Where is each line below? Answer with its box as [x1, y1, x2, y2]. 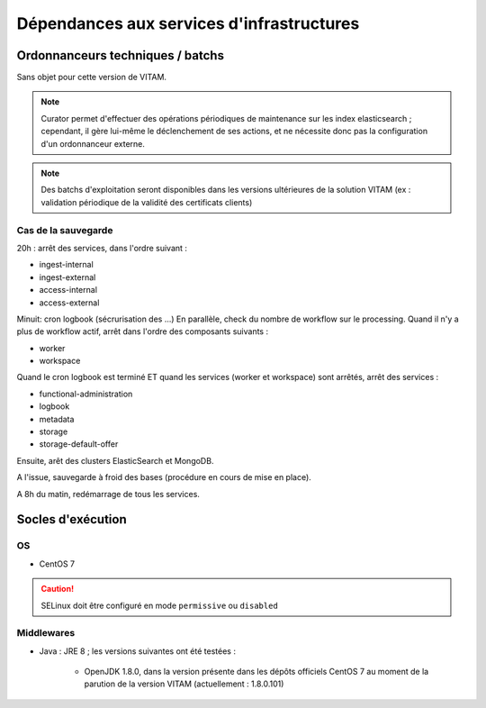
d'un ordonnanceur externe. [40, 138, 146, 149]
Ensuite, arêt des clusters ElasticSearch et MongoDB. [16, 455, 214, 466]
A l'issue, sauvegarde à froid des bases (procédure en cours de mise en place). [16, 472, 312, 483]
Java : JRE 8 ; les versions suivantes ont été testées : [39, 645, 236, 657]
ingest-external [39, 271, 96, 283]
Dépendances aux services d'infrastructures [16, 14, 360, 33]
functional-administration [39, 388, 133, 399]
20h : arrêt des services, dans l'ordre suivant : [16, 242, 188, 253]
